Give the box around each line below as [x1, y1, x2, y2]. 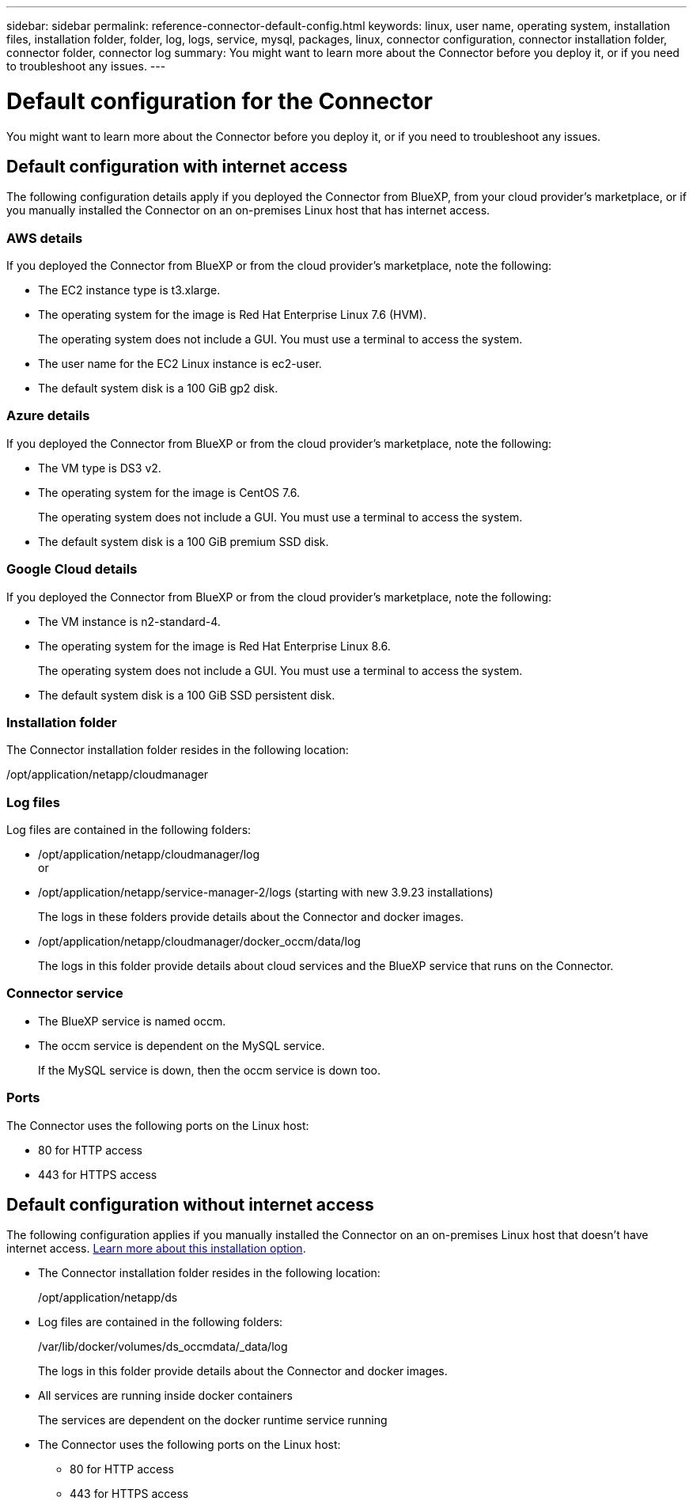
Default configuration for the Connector [6, 87, 433, 115]
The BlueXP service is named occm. [38, 1014, 226, 1028]
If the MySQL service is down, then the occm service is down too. [38, 1063, 381, 1077]
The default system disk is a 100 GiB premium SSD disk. [38, 534, 329, 548]
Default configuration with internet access [6, 156, 348, 176]
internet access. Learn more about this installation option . [6, 1242, 306, 1256]
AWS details [6, 229, 83, 246]
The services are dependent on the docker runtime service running [38, 1413, 388, 1427]
